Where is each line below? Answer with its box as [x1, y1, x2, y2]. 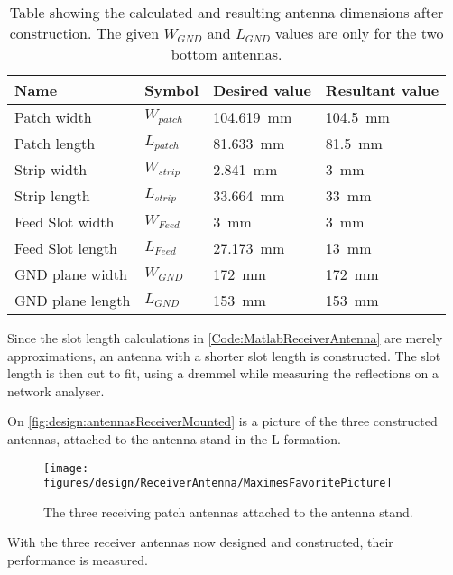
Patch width [14, 107, 92, 127]
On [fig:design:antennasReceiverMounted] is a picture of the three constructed [7, 412, 438, 431]
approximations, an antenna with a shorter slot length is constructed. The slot [7, 346, 441, 365]
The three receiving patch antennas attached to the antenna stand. [43, 502, 413, 521]
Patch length [14, 133, 96, 153]
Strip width [14, 159, 88, 180]
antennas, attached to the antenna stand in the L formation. [7, 429, 341, 448]
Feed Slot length [14, 237, 118, 258]
